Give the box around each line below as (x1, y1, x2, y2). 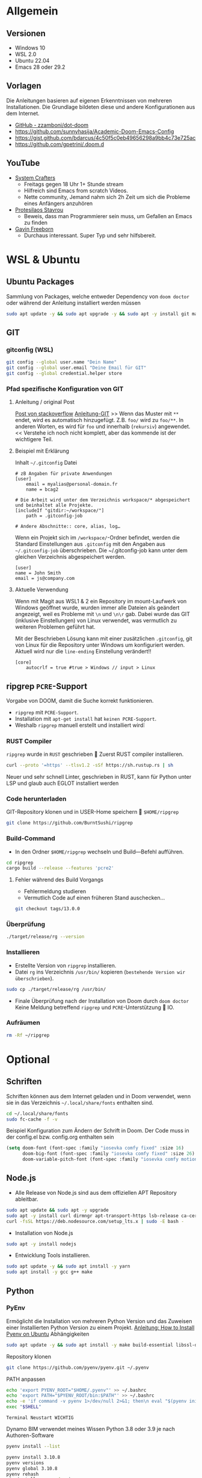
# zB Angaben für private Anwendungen (14, 471, 112, 477)
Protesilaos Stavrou (14, 206, 64, 213)
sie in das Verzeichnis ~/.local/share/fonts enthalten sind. (6, 1099, 154, 1106)
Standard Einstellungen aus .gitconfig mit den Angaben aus (14, 541, 165, 548)
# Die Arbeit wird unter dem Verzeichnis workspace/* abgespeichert (14, 497, 191, 503)
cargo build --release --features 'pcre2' (6, 865, 114, 872)
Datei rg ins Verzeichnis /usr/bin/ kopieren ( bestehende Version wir (14, 968, 185, 975)
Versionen (6, 28, 46, 39)
